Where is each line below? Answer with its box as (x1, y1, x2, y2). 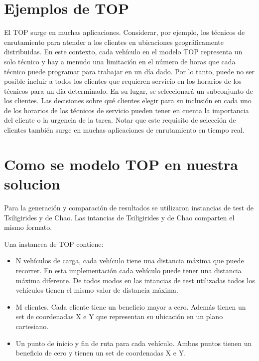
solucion (4, 174, 60, 194)
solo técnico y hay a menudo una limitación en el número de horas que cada (4, 56, 236, 66)
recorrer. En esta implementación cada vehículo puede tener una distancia (15, 265, 242, 275)
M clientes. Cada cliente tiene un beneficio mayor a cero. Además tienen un (15, 301, 246, 312)
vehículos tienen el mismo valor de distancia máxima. (15, 285, 178, 295)
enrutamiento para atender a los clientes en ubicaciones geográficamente (4, 36, 224, 47)
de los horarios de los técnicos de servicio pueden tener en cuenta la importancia (4, 105, 249, 115)
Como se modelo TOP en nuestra (4, 154, 238, 174)
